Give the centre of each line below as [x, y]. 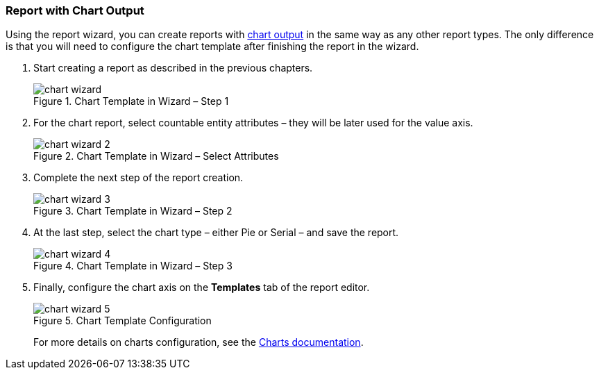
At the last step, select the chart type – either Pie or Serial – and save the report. [216, 233]
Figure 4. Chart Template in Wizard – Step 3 [133, 266]
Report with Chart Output [75, 10]
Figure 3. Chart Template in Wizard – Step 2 [133, 211]
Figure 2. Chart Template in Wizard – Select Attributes [156, 156]
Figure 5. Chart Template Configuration [123, 321]
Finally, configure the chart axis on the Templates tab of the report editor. [202, 287]
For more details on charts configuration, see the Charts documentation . [199, 342]
